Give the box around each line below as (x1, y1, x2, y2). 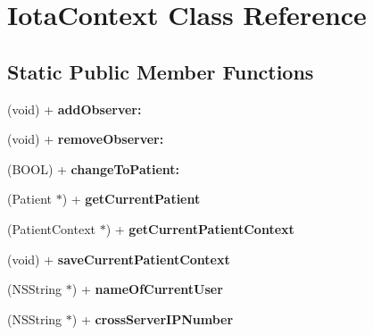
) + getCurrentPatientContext (105, 219, 294, 238)
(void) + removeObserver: (7, 130, 164, 148)
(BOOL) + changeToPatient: (7, 159, 180, 178)
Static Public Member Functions (7, 57, 314, 85)
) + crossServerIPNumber (71, 309, 234, 328)
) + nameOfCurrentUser (71, 280, 223, 298)
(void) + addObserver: (7, 99, 142, 118)
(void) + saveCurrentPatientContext (7, 249, 230, 268)
